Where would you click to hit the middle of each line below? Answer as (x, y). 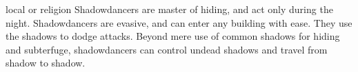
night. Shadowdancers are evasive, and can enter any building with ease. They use (179, 22)
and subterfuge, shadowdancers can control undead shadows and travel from (167, 49)
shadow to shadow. (46, 63)
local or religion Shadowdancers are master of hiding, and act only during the (169, 9)
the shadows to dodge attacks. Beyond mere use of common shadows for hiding (173, 36)
